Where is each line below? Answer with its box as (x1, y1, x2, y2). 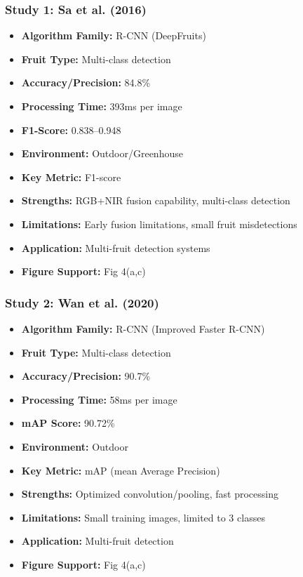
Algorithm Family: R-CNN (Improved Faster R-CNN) (21, 321, 265, 336)
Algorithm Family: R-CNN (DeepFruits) (21, 28, 206, 43)
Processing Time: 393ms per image (21, 99, 182, 113)
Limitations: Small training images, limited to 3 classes (21, 510, 265, 524)
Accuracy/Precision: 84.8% (21, 75, 151, 90)
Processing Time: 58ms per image (21, 392, 177, 406)
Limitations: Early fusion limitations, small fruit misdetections (21, 216, 297, 231)
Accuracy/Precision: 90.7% (21, 369, 151, 383)
